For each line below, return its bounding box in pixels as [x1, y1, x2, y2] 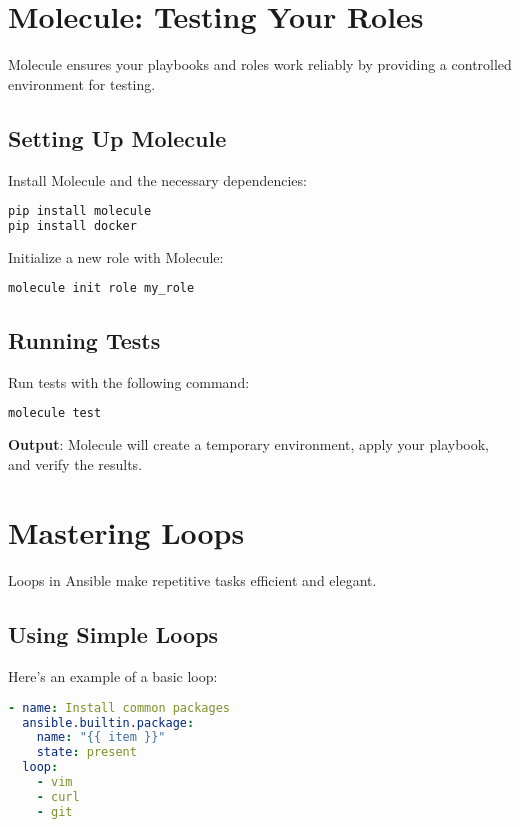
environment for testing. [8, 73, 156, 94]
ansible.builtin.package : [22, 715, 195, 730]
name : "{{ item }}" [36, 730, 166, 745]
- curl [36, 789, 80, 804]
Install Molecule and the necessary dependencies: [8, 169, 307, 190]
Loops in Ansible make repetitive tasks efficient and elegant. [8, 570, 377, 591]
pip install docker [8, 218, 137, 233]
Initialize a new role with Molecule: [8, 246, 224, 267]
